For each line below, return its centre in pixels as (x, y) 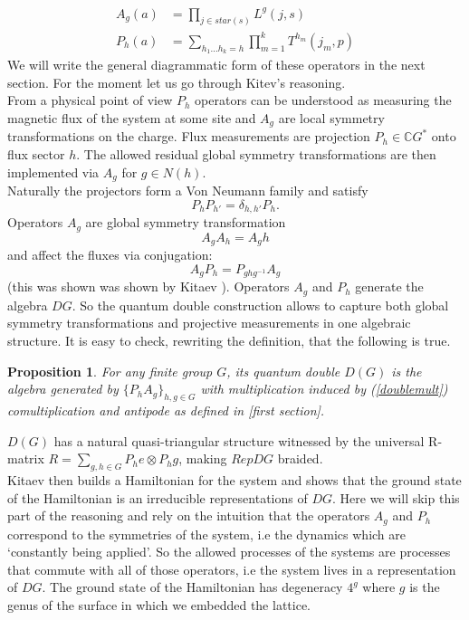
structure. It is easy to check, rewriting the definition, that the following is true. (229, 340)
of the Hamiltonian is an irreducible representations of (158, 497)
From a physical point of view (90, 100)
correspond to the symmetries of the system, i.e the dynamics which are (207, 534)
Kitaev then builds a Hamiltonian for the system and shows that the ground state (234, 479)
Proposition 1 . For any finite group (110, 371)
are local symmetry (331, 117)
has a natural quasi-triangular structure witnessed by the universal (239, 440)
